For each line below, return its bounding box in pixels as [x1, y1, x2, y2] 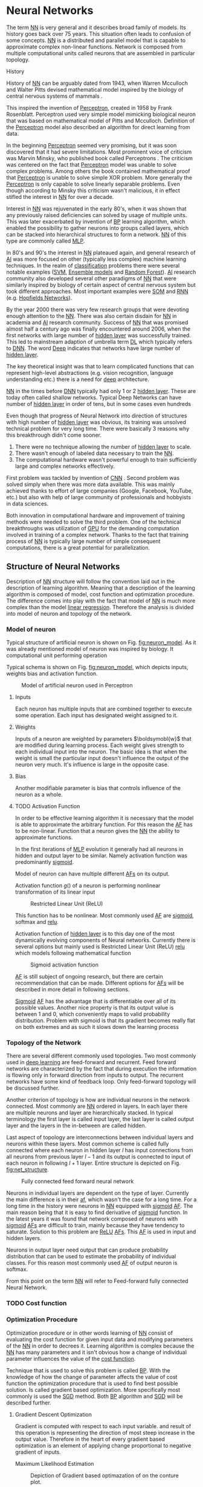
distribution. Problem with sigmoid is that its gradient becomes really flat [14, 1017, 195, 1024]
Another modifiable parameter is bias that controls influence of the [14, 784, 181, 792]
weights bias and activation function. [6, 670, 98, 677]
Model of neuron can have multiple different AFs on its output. [14, 870, 170, 877]
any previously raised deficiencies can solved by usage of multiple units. [6, 211, 187, 218]
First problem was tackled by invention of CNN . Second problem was [6, 474, 180, 481]
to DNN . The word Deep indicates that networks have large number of [6, 344, 181, 352]
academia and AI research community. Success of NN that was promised [6, 319, 188, 326]
